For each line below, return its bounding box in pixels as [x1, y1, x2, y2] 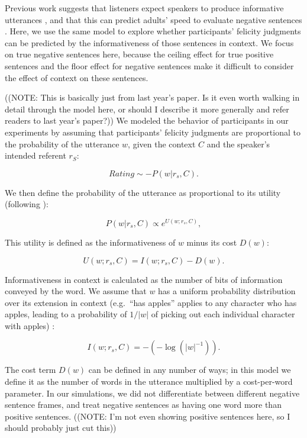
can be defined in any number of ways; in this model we [88, 363, 291, 376]
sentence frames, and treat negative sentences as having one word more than [5, 398, 282, 411]
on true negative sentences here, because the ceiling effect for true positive [5, 48, 274, 60]
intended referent [5, 149, 66, 162]
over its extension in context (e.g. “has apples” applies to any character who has [5, 296, 297, 308]
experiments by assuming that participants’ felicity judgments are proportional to [5, 125, 300, 138]
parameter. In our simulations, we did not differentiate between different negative [5, 387, 300, 399]
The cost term [5, 363, 56, 376]
